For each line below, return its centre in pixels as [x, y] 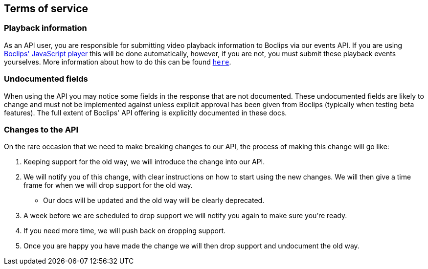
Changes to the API [41, 129]
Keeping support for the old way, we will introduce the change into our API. [144, 162]
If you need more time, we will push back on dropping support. [125, 231]
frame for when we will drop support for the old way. [108, 185]
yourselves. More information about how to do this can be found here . [118, 62]
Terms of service [46, 9]
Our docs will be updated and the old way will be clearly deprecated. [154, 201]
